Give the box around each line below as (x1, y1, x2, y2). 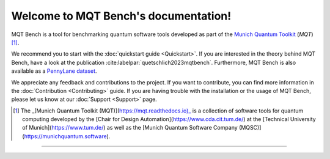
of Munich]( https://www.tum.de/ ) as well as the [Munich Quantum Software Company (22, 124, 238, 131)
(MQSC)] (238, 124, 262, 131)
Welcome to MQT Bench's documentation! (11, 9, 232, 23)
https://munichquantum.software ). (24, 132, 111, 140)
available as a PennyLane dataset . (11, 67, 97, 75)
